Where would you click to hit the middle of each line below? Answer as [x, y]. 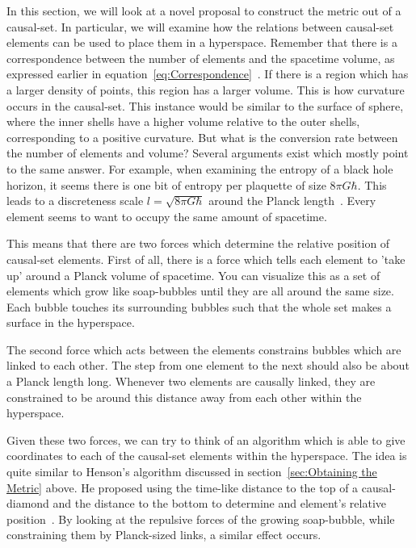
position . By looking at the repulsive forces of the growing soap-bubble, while [201, 519]
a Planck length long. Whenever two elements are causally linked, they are [191, 381]
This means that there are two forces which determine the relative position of [198, 243]
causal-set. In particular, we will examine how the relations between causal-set [200, 26]
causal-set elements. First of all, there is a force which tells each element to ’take [206, 259]
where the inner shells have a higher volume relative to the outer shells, [183, 121]
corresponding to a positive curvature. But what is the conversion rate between [202, 137]
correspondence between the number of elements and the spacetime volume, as [201, 58]
